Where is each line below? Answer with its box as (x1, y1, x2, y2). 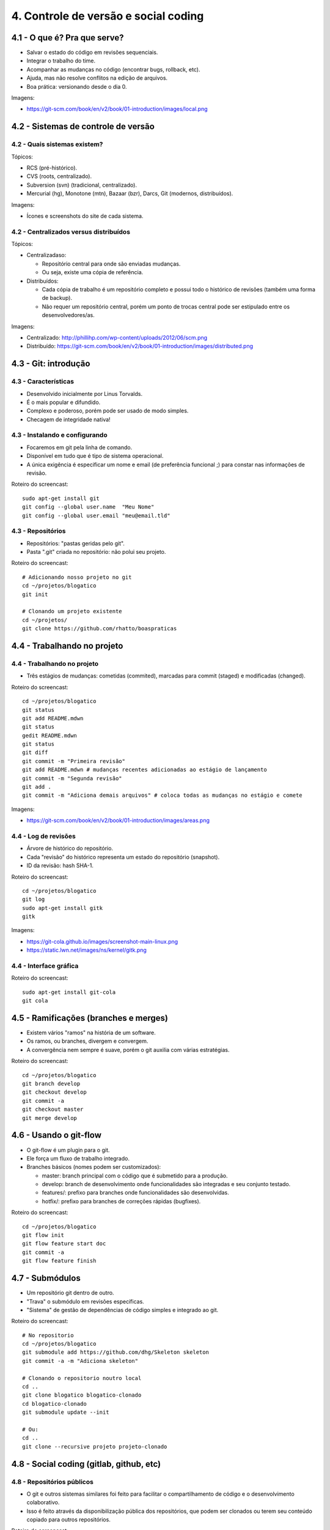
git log (22, 896, 45, 903)
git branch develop (22, 1080, 81, 1088)
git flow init (22, 1232, 64, 1239)
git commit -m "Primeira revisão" (22, 758, 125, 764)
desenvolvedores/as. (42, 312, 95, 319)
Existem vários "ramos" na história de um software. (26, 1029, 156, 1037)
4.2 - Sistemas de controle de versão (11, 121, 155, 132)
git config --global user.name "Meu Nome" (22, 504, 155, 510)
